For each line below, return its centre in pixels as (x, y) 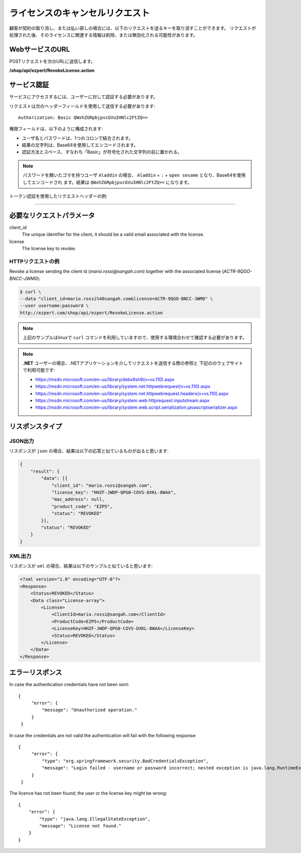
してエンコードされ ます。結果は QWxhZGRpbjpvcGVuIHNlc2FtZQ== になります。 (107, 182)
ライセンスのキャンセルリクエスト (80, 13)
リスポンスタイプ (36, 426)
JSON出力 (22, 441)
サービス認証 (29, 85)
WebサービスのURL (40, 49)
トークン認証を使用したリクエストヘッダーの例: (58, 196)
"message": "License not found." (80, 826)
